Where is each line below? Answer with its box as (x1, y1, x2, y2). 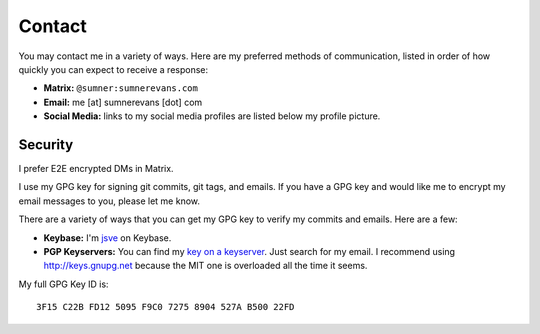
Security (18, 136, 74, 153)
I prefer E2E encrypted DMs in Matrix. (18, 163, 174, 175)
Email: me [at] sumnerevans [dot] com (43, 96, 203, 108)
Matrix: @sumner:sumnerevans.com (43, 82, 199, 94)
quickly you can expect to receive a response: (18, 63, 209, 75)
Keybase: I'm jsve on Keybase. (43, 231, 172, 244)
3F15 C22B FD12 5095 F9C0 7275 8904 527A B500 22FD (36, 301, 295, 313)
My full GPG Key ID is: (18, 278, 109, 290)
